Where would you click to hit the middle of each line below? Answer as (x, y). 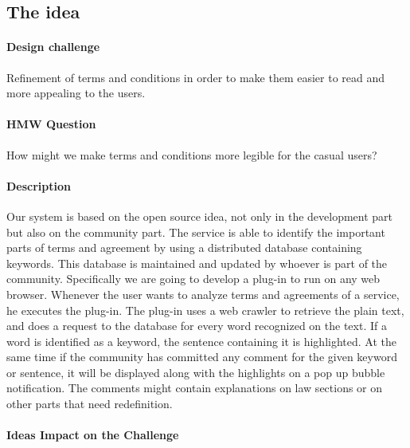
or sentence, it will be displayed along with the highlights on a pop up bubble (196, 372)
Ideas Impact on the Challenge (93, 435)
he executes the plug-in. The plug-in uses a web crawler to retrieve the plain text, (205, 310)
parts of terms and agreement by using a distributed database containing (184, 248)
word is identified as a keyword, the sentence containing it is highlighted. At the (201, 341)
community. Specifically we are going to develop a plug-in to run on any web (193, 279)
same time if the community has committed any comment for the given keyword (202, 357)
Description (39, 185)
